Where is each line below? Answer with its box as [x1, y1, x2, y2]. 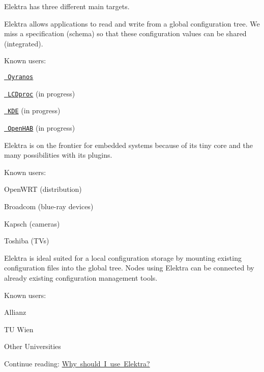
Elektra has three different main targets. [4, 1, 130, 11]
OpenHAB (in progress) [8, 122, 75, 133]
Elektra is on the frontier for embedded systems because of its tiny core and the [4, 139, 253, 150]
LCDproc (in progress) [8, 88, 75, 98]
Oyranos [8, 73, 34, 81]
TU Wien [4, 324, 34, 334]
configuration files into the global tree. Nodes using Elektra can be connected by [4, 262, 254, 273]
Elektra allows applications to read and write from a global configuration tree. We [4, 18, 260, 29]
